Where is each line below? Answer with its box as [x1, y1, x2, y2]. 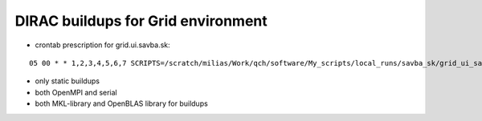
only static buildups [35, 76, 100, 86]
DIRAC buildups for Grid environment [14, 12, 268, 30]
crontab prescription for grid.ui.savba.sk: [35, 40, 170, 50]
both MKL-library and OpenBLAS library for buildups [35, 99, 208, 108]
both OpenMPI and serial [35, 87, 118, 97]
